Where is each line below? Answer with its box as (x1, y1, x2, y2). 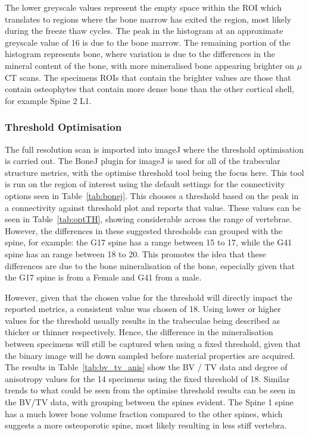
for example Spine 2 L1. (5, 94, 92, 106)
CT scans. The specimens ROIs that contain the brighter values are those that (5, 71, 291, 83)
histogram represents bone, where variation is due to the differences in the (5, 48, 276, 60)
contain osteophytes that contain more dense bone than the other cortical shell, (5, 83, 295, 95)
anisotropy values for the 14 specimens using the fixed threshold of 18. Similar (5, 372, 290, 384)
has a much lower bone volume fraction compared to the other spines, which (5, 407, 283, 420)
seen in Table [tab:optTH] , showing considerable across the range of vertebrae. (5, 213, 292, 225)
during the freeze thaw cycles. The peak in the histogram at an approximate (5, 24, 283, 37)
